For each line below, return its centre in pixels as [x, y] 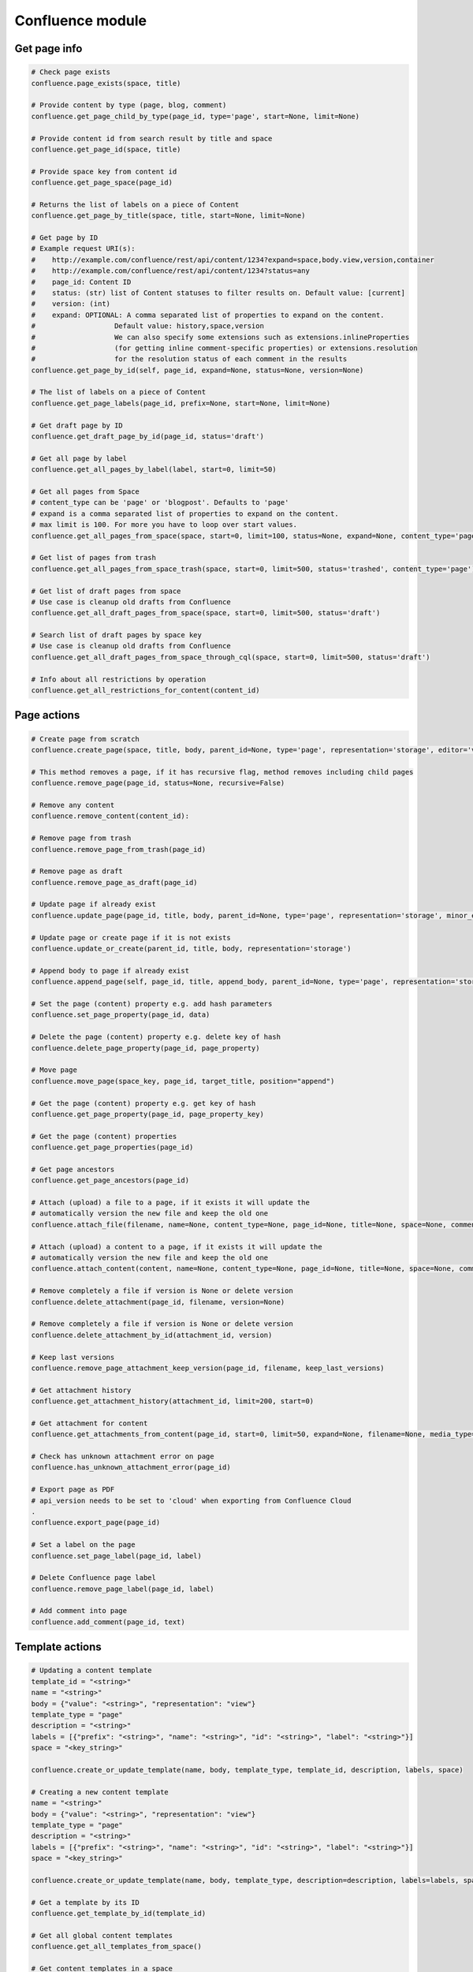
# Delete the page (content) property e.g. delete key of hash [156, 1037]
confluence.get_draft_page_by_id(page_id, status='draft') [147, 437]
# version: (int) [71, 304]
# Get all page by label [79, 458]
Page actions [47, 715]
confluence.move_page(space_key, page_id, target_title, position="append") [183, 1081]
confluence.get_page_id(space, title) [106, 149]
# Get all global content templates [102, 1935]
